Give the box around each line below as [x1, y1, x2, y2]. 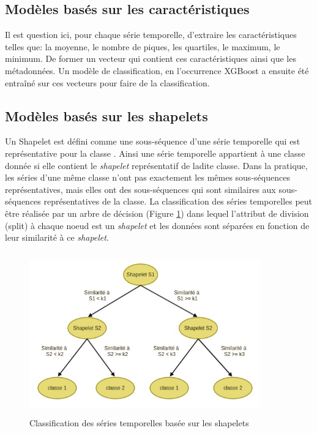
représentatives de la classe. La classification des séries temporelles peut [43, 195, 313, 208]
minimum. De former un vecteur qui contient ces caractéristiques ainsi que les [5, 52, 296, 65]
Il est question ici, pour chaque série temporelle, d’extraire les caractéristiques [5, 28, 297, 41]
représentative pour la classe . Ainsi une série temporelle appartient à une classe [5, 146, 305, 159]
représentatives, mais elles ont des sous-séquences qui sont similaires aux [5, 183, 276, 195]
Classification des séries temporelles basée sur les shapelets [29, 416, 249, 429]
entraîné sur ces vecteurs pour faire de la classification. [5, 76, 210, 89]
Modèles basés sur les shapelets [5, 106, 208, 125]
